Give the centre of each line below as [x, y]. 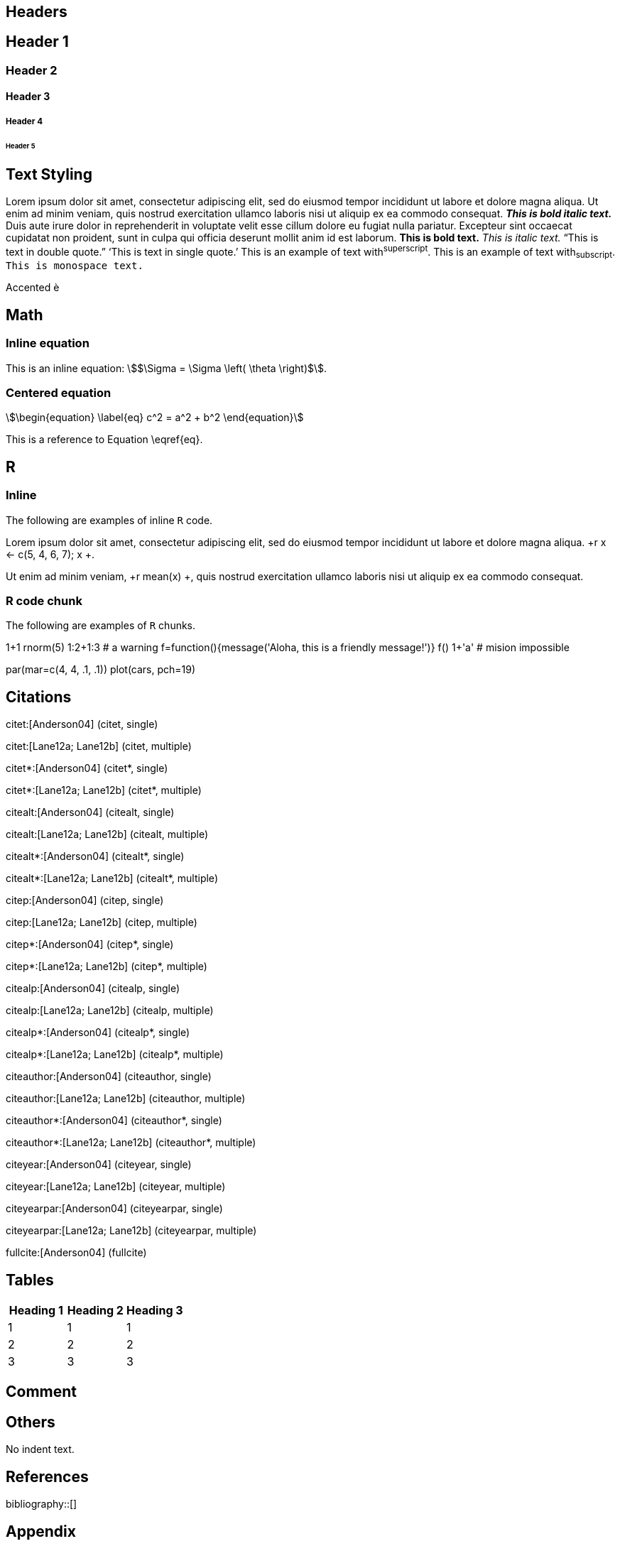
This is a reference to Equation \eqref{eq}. [104, 440]
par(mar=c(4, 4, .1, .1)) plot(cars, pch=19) [101, 670]
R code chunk [44, 600]
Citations [39, 697]
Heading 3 [155, 1311]
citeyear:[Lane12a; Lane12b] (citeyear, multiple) [116, 1187]
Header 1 [37, 42]
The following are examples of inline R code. [109, 520]
